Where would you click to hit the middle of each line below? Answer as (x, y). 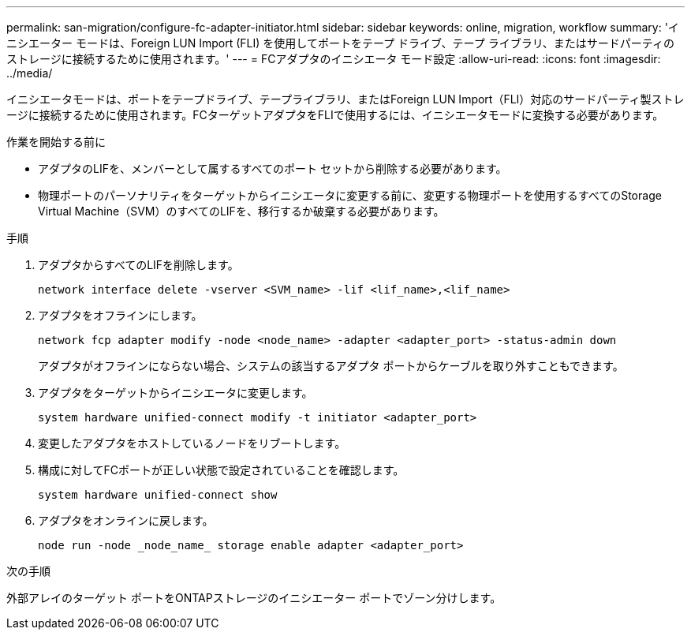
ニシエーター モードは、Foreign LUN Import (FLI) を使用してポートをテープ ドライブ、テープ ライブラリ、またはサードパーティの (341, 43)
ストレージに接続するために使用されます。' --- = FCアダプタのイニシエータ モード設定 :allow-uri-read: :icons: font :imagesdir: (334, 59)
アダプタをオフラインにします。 (120, 315)
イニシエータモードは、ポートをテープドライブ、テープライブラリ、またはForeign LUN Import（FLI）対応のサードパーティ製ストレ (345, 99)
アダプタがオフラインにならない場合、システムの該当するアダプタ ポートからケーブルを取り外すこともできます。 (331, 366)
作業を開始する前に (56, 142)
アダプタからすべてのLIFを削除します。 (138, 265)
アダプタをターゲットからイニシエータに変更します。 (176, 393)
